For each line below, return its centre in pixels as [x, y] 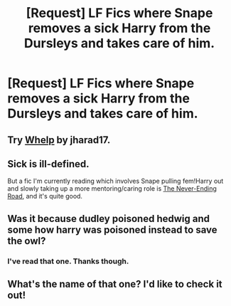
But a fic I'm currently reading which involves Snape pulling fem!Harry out [116, 181]
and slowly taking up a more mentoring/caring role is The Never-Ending [112, 189]
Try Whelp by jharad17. [59, 140]
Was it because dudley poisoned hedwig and [109, 218]
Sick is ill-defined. [49, 164]
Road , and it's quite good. [45, 196]
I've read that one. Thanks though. [68, 261]
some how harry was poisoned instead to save [112, 229]
